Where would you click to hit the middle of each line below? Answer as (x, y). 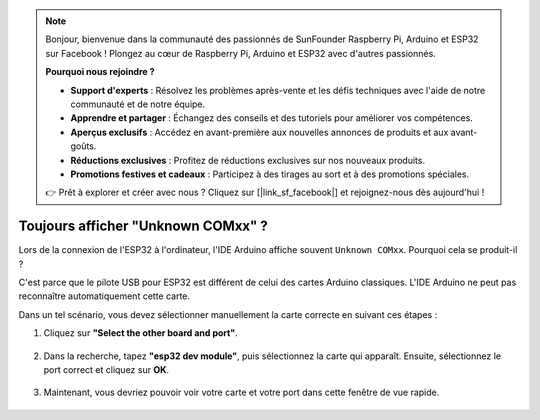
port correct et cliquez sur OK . (106, 369)
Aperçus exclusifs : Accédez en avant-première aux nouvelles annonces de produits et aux (259, 132)
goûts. (83, 146)
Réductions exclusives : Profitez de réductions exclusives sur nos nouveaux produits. (247, 160)
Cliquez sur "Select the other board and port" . (141, 333)
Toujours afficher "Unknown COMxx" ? (143, 226)
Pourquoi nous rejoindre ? (100, 72)
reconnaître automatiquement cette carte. (104, 296)
